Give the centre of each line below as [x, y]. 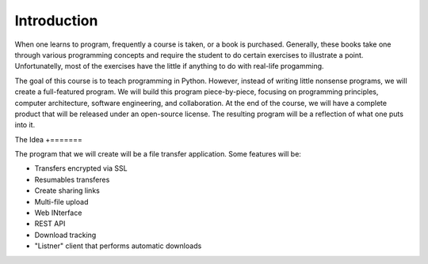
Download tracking [65, 235]
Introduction [56, 21]
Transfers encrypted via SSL [81, 168]
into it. [25, 125]
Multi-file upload [61, 202]
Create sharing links [67, 190]
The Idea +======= [48, 139]
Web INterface [58, 213]
